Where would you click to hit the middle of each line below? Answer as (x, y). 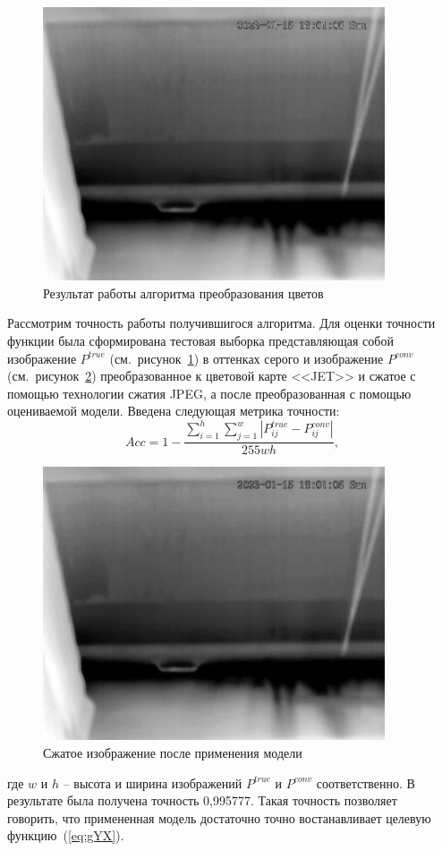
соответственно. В (365, 782)
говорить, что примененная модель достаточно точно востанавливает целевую (219, 817)
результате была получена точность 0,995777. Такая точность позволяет (202, 800)
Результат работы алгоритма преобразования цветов (183, 292)
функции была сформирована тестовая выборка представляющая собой (200, 340)
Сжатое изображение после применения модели (173, 753)
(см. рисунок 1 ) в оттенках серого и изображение (246, 358)
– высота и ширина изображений (153, 782)
